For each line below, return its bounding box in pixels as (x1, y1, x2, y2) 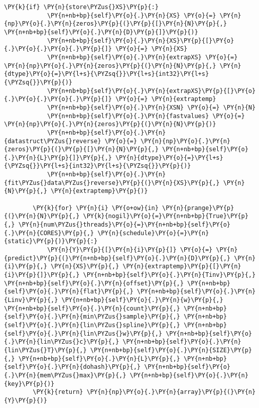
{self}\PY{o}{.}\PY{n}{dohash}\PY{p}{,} (4, 363, 141, 371)
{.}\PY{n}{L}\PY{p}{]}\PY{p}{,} (4, 154, 112, 161)
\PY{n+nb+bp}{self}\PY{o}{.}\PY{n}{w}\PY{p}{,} (61, 296, 223, 303)
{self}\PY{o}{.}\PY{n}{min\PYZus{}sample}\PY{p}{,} (4, 313, 180, 321)
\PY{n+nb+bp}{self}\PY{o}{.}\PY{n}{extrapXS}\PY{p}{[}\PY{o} (47, 87, 256, 94)
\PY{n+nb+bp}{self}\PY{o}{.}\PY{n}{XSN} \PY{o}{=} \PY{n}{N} (47, 104, 256, 111)
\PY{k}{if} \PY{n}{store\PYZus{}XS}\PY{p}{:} (4, 4, 159, 11)
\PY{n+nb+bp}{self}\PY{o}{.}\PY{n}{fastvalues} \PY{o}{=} (47, 112, 245, 120)
